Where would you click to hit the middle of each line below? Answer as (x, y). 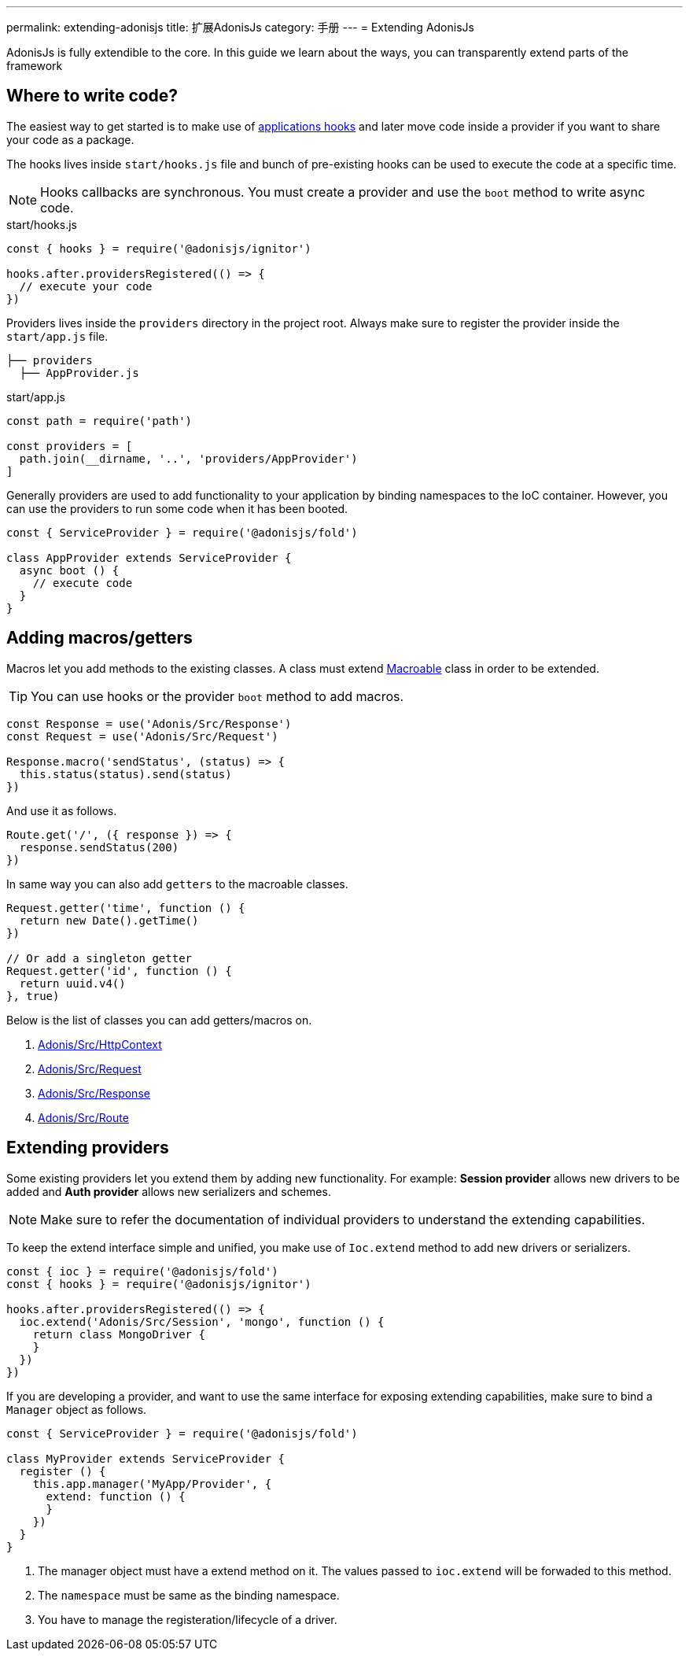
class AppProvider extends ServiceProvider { (149, 557)
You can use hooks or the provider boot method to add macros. (217, 696)
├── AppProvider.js (79, 373)
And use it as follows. (62, 810)
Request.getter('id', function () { (119, 971)
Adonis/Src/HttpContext (100, 1044)
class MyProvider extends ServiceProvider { (146, 1458)
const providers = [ (70, 446)
